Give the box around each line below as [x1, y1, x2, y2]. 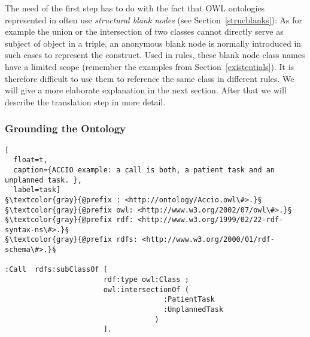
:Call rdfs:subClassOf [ [5, 265, 108, 274]
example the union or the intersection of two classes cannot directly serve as [5, 25, 284, 38]
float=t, [13, 156, 48, 165]
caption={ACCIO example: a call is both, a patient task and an [13, 165, 275, 174]
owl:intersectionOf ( [103, 285, 189, 294]
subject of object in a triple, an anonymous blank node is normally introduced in [5, 37, 302, 49]
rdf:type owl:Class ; [103, 275, 189, 284]
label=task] [13, 186, 61, 195]
